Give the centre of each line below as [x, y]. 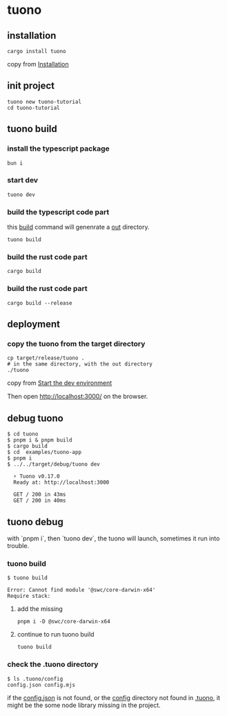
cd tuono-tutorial [33, 108]
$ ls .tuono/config [35, 679]
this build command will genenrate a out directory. [78, 227]
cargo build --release [40, 303]
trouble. [18, 546]
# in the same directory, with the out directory [80, 364]
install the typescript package [58, 149]
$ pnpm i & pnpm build [40, 440]
